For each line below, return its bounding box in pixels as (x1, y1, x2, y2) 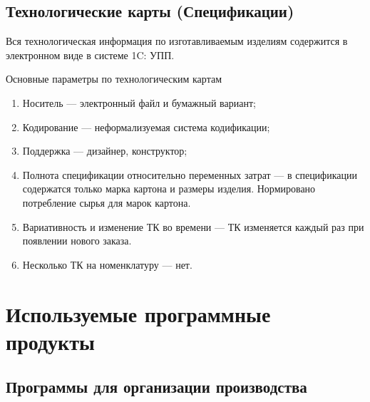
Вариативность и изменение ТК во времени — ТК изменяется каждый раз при (22, 219, 364, 234)
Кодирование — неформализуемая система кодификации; (22, 119, 270, 134)
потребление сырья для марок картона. (22, 195, 191, 210)
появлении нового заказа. (22, 233, 132, 248)
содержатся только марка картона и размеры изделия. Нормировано (22, 181, 316, 196)
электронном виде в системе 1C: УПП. (6, 47, 175, 62)
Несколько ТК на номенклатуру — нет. (22, 257, 192, 272)
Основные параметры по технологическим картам (6, 71, 222, 86)
